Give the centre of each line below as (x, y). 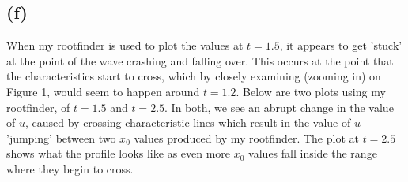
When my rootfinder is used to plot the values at (125, 45)
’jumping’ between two (61, 137)
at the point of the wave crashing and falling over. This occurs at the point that (200, 60)
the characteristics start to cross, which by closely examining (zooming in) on (194, 76)
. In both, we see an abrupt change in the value (279, 107)
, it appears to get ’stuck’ (341, 45)
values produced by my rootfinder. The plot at (246, 137)
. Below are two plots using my (311, 91)
